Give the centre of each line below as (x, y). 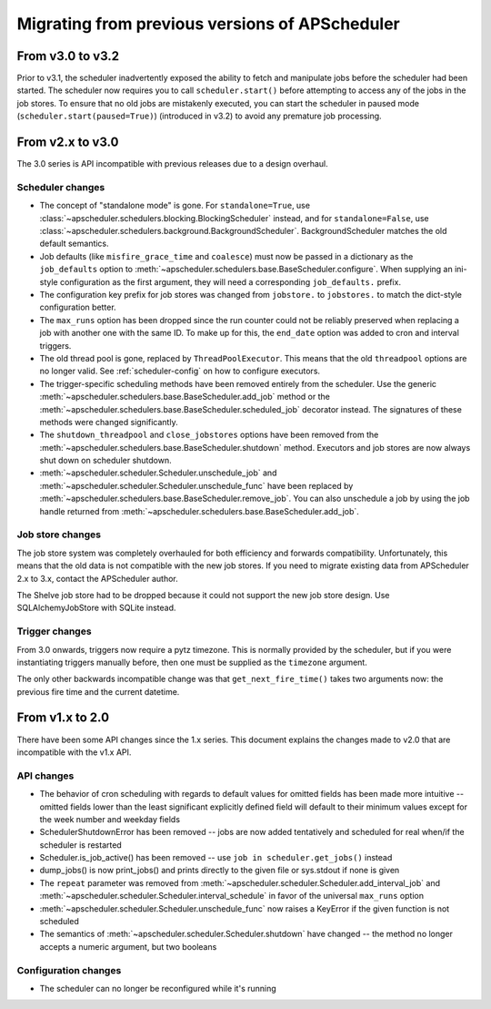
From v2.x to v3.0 (68, 143)
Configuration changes (69, 970)
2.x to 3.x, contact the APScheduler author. (98, 578)
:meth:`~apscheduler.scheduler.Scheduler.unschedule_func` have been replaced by (196, 485)
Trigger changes (54, 631)
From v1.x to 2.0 (63, 718)
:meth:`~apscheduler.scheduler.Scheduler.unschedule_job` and (158, 473)
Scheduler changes (61, 187)
